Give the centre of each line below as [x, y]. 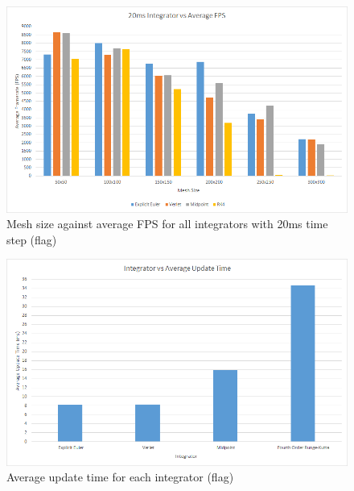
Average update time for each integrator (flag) [120, 477]
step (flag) [32, 239]
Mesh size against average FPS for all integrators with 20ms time [167, 224]
